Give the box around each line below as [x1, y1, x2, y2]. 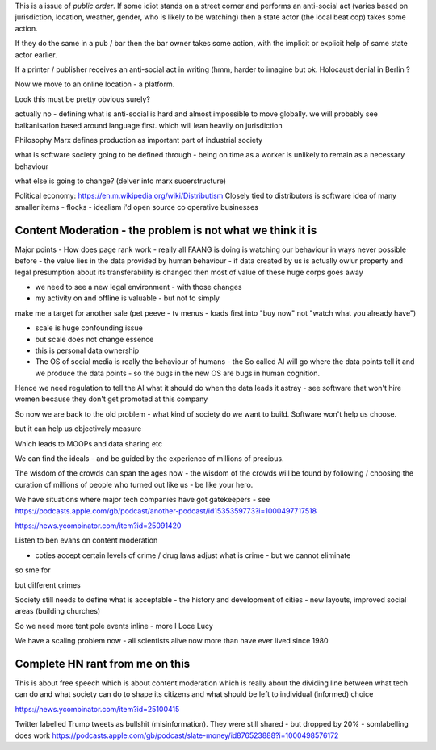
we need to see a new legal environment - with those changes [35, 282, 242, 291]
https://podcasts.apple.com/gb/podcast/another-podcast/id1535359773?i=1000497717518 [15, 505, 317, 516]
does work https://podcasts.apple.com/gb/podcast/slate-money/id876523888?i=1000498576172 [15, 731, 339, 740]
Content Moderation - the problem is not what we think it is [15, 223, 317, 237]
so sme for [15, 565, 51, 575]
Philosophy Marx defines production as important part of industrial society [15, 135, 262, 145]
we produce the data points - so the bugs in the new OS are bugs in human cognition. [35, 368, 321, 378]
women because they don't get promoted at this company [15, 394, 208, 404]
